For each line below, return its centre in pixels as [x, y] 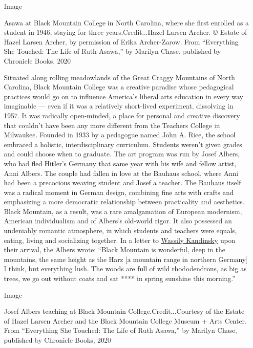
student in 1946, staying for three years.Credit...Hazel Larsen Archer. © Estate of [126, 32]
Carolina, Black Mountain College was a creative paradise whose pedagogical [119, 87]
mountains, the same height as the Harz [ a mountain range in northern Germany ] [126, 259]
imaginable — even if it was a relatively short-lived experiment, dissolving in [119, 106]
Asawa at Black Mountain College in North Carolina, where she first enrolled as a [126, 22]
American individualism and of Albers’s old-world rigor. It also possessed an [118, 221]
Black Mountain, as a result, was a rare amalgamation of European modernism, [123, 211]
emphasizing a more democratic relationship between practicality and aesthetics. [124, 202]
